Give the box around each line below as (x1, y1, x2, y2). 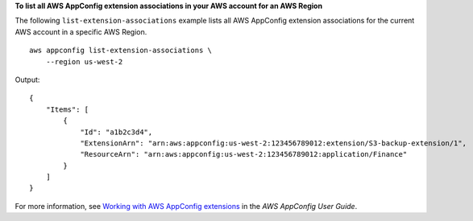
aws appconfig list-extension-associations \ (29, 46, 213, 55)
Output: (15, 75, 40, 84)
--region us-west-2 (45, 57, 123, 66)
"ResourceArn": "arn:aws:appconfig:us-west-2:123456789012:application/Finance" (80, 149, 408, 159)
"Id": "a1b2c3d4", (80, 127, 153, 137)
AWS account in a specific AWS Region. (15, 27, 147, 36)
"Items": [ (45, 104, 89, 114)
